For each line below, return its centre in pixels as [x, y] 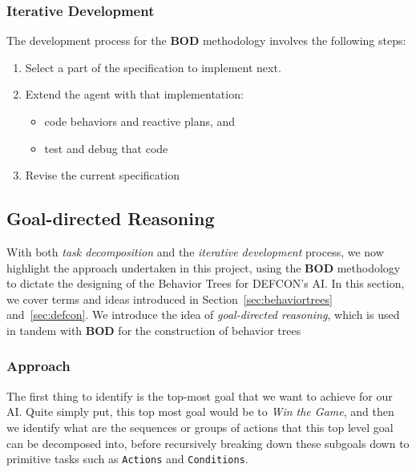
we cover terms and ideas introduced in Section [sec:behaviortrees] [170, 299]
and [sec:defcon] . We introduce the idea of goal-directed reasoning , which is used [203, 315]
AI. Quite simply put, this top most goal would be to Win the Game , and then [200, 411]
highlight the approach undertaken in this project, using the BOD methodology [204, 267]
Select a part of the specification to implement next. [153, 67]
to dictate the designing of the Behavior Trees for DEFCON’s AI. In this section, [206, 283]
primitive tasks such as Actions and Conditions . [127, 459]
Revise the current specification [102, 175]
